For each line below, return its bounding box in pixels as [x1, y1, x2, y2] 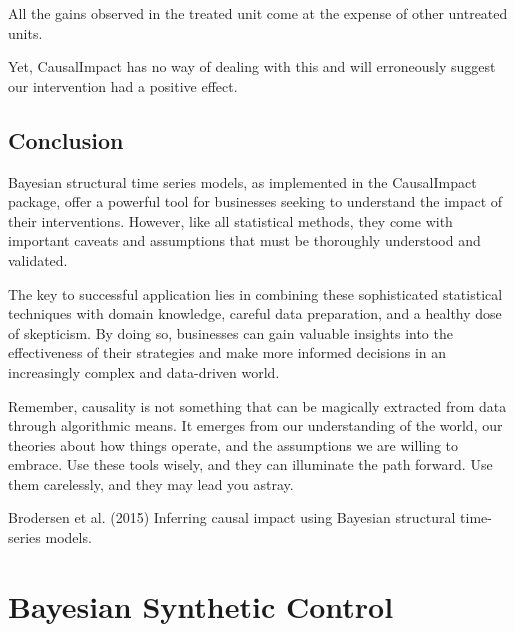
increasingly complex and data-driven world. [8, 361, 280, 382]
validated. [8, 249, 68, 270]
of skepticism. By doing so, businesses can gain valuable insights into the [8, 322, 453, 343]
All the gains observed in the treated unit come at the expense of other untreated [8, 3, 508, 23]
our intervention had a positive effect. [8, 75, 238, 96]
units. [8, 22, 43, 43]
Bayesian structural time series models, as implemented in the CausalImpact [8, 171, 477, 192]
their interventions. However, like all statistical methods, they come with [8, 210, 453, 231]
